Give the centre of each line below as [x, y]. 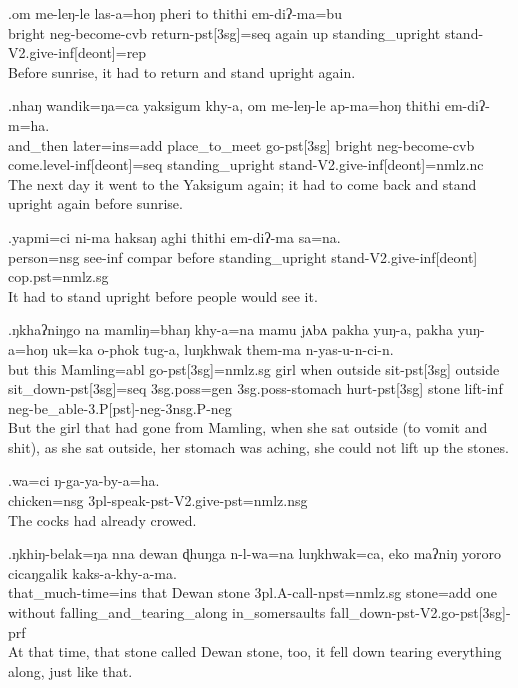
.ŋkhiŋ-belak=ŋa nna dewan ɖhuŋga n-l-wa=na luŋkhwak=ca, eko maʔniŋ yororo [254, 553]
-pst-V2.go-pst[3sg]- [451, 612]
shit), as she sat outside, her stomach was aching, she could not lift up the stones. [258, 446]
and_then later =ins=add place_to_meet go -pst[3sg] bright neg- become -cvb [241, 144]
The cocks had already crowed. [102, 519]
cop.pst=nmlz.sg [58, 276]
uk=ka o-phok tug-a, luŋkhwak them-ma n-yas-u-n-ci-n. [223, 348]
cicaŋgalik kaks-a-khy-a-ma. [92, 572]
